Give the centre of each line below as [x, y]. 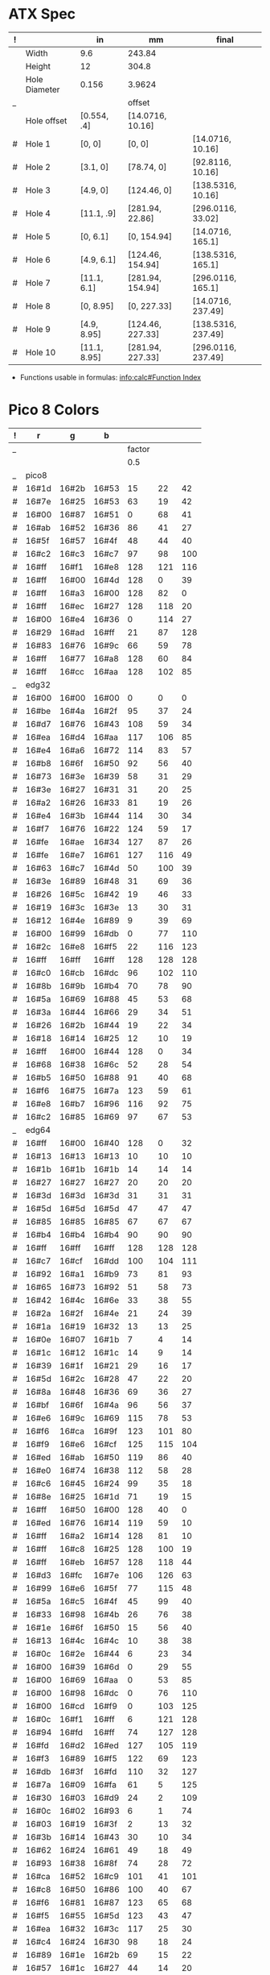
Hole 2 [38, 167]
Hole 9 [38, 329]
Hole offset [46, 120]
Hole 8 [38, 305]
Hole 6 [38, 259]
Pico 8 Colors [54, 410]
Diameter [43, 89]
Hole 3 [38, 190]
